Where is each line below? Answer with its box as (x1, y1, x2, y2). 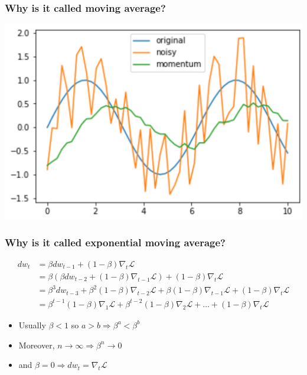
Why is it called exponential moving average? (5, 234, 226, 249)
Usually (18, 318, 46, 331)
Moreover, (18, 338, 55, 351)
